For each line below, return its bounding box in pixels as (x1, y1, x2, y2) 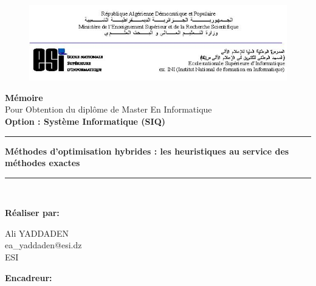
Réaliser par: (5, 206, 60, 219)
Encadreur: (5, 271, 52, 284)
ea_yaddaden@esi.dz (5, 239, 82, 251)
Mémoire (5, 91, 43, 103)
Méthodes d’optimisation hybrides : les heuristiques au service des (5, 144, 289, 157)
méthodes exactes (5, 156, 80, 169)
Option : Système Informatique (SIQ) (5, 114, 165, 127)
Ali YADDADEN (5, 226, 69, 239)
